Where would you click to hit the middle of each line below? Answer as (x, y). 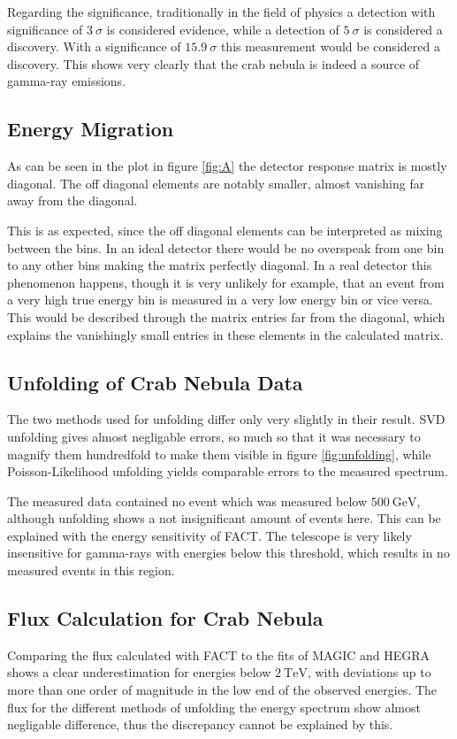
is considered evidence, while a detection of (223, 29)
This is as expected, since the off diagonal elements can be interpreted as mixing (225, 230)
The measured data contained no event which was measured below (187, 500)
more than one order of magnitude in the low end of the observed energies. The (222, 690)
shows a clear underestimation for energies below (139, 672)
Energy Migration (91, 129)
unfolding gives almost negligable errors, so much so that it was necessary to (214, 436)
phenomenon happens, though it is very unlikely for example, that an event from (226, 282)
